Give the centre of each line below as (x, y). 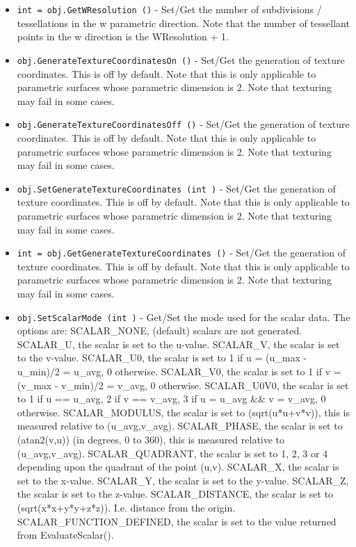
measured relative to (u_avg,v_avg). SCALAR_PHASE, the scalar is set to (180, 426)
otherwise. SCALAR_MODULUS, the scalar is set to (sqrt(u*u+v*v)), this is (184, 412)
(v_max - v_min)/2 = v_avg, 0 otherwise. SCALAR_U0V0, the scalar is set (183, 385)
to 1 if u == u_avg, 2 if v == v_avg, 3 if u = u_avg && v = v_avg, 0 (171, 399)
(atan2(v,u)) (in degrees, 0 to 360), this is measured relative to (151, 439)
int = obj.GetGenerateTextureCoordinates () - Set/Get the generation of (181, 253)
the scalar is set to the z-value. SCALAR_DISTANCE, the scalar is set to (175, 494)
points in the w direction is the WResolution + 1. (123, 36)
